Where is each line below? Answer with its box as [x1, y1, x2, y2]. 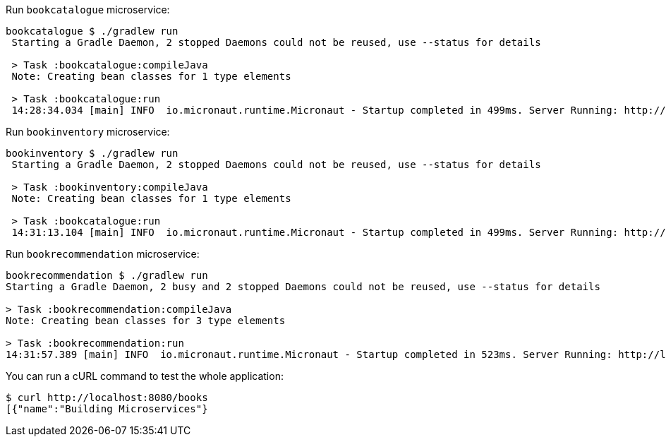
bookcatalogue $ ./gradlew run [6, 25, 178, 37]
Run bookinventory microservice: [6, 126, 170, 138]
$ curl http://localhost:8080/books [6, 392, 208, 403]
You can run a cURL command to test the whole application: [6, 370, 284, 382]
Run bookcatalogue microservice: [6, 4, 170, 16]
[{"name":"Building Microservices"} [6, 403, 208, 414]
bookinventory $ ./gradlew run [6, 148, 178, 159]
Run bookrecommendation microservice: [6, 248, 200, 260]
